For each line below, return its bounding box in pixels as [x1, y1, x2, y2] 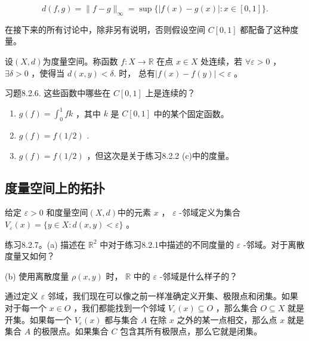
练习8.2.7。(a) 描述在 [5, 238, 86, 250]
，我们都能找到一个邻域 [73, 302, 166, 314]
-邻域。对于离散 [243, 238, 305, 250]
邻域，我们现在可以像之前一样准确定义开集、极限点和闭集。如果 [47, 290, 298, 302]
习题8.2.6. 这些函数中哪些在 [5, 87, 111, 99]
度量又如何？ [5, 250, 55, 262]
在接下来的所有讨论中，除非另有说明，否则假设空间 [5, 23, 205, 35]
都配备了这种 [240, 23, 291, 35]
